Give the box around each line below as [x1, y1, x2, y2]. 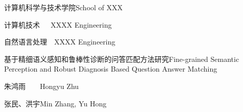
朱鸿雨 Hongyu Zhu [4, 80, 79, 91]
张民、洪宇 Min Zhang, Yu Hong [4, 98, 106, 108]
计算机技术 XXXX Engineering [4, 19, 112, 30]
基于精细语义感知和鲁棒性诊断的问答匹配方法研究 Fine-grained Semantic [4, 53, 239, 64]
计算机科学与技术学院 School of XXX [4, 2, 123, 12]
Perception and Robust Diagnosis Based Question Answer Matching [4, 63, 217, 74]
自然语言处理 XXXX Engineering [4, 36, 116, 47]
